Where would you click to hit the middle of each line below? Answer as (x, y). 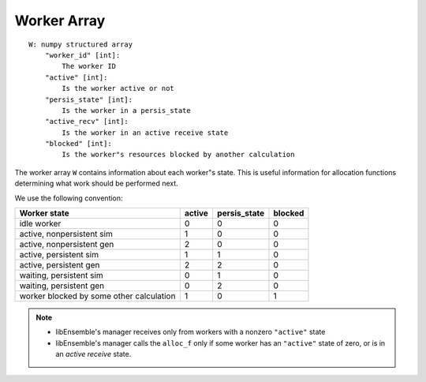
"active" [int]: (76, 77)
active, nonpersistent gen (67, 245)
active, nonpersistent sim (66, 234)
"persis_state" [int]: (89, 99)
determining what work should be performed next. (97, 184)
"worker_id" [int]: (82, 55)
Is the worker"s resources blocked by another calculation (178, 155)
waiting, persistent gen (62, 286)
